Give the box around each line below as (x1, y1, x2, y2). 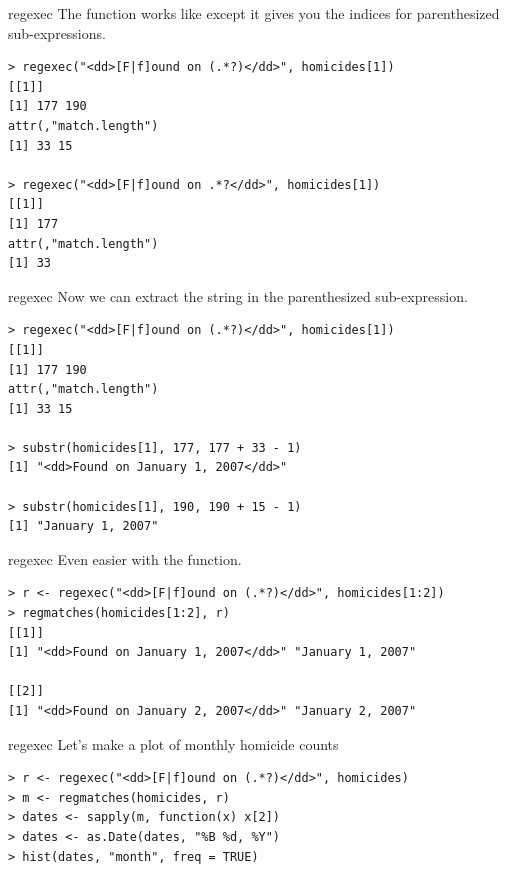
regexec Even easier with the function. (8, 548, 242, 569)
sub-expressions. (8, 22, 106, 43)
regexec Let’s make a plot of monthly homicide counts (8, 733, 339, 754)
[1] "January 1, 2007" (8, 519, 159, 534)
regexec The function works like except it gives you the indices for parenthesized (8, 3, 500, 23)
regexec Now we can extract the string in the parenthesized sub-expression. (8, 285, 468, 306)
